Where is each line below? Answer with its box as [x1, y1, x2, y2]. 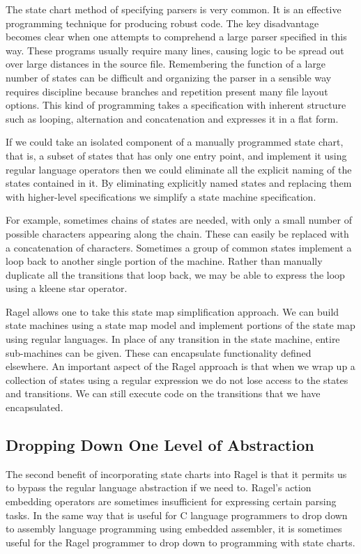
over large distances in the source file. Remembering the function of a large [6, 56, 326, 71]
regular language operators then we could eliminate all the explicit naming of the [6, 162, 352, 176]
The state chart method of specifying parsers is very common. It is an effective [6, 2, 341, 16]
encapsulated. [6, 400, 63, 415]
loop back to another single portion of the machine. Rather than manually [6, 254, 323, 268]
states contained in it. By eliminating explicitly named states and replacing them [6, 176, 352, 190]
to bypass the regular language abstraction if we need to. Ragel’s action [6, 480, 312, 495]
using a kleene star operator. [6, 281, 128, 295]
